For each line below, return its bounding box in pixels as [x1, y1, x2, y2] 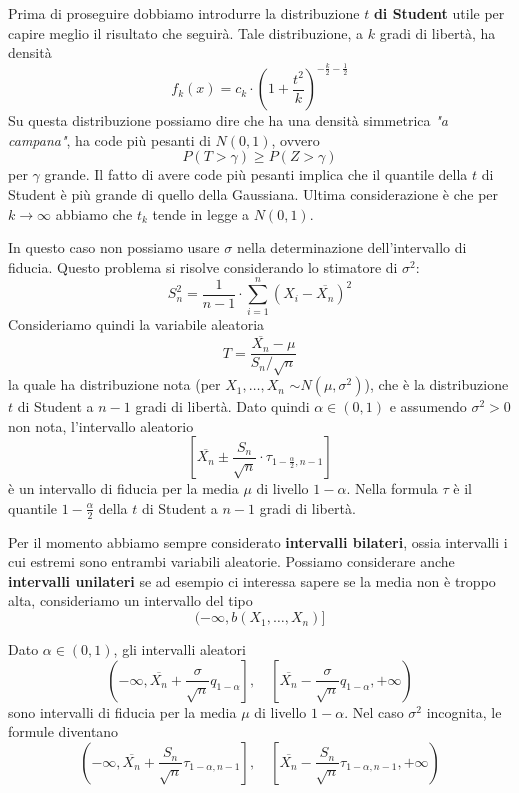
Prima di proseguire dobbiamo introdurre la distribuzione [8, 3, 360, 23]
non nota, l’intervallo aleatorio [8, 415, 194, 436]
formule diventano [8, 721, 119, 742]
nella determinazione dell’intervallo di [236, 237, 467, 258]
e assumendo [389, 396, 467, 417]
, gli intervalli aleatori [113, 639, 246, 660]
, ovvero [271, 129, 320, 150]
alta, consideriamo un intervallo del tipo [8, 590, 253, 611]
